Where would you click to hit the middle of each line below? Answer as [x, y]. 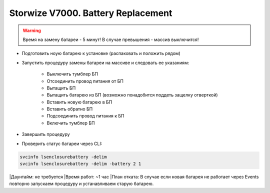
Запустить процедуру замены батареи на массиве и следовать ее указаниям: [105, 62]
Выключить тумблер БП [72, 74]
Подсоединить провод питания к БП [85, 116]
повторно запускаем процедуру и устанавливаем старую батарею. [81, 184]
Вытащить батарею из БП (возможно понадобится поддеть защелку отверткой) [132, 95]
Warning [32, 30]
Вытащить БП [61, 88]
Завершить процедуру [46, 134]
